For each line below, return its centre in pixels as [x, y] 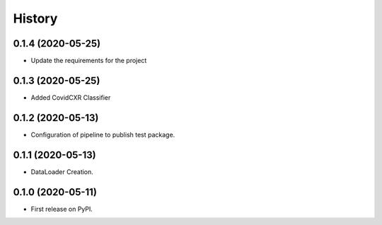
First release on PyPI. [62, 209]
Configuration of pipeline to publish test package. [103, 134]
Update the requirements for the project [89, 61]
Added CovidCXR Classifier [71, 97]
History [35, 18]
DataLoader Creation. [62, 172]
